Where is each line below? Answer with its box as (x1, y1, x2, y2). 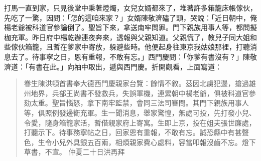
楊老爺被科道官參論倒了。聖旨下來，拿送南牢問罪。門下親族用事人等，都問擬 (4, 22, 257, 32)
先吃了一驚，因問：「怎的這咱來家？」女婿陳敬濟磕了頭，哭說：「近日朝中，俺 (4, 12, 257, 22)
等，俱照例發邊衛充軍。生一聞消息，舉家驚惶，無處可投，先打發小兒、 (24, 107, 256, 117)
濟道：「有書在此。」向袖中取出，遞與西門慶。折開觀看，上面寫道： (4, 61, 222, 71)
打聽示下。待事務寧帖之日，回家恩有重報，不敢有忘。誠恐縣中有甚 (24, 127, 242, 137)
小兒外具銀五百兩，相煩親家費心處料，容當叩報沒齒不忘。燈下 (52, 136, 256, 147)
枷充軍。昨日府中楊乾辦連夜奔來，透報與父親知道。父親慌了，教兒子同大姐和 (4, 31, 257, 42)
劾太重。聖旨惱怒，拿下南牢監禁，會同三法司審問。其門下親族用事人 (24, 97, 249, 108)
